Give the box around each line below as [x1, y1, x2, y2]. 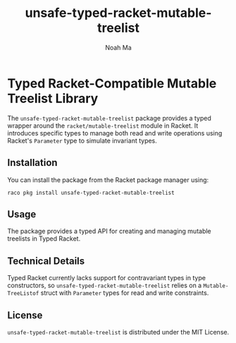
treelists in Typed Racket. [7, 234, 81, 243]
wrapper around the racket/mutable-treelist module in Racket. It [7, 121, 199, 130]
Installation [7, 157, 58, 169]
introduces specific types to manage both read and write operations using [7, 128, 223, 137]
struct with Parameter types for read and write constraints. [40, 289, 209, 297]
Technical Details [7, 255, 85, 267]
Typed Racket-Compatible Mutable [7, 76, 217, 91]
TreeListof [7, 290, 39, 297]
